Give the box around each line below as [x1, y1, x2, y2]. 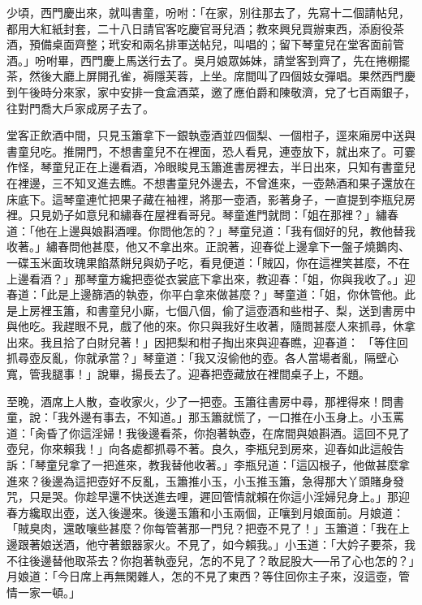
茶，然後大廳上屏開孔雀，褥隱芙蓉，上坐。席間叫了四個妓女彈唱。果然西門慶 [6, 67, 416, 84]
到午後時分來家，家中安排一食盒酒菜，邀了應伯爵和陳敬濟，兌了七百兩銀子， [6, 83, 416, 100]
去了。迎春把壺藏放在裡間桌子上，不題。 [153, 365, 370, 382]
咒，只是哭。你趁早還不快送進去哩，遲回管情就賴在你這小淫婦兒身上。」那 [6, 488, 398, 505]
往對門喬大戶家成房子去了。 [6, 99, 154, 116]
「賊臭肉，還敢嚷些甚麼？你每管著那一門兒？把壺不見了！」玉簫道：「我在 [6, 520, 398, 537]
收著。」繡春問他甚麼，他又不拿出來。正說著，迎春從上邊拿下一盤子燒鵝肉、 [6, 238, 410, 255]
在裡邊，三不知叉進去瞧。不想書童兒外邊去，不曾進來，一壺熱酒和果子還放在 [6, 174, 416, 191]
